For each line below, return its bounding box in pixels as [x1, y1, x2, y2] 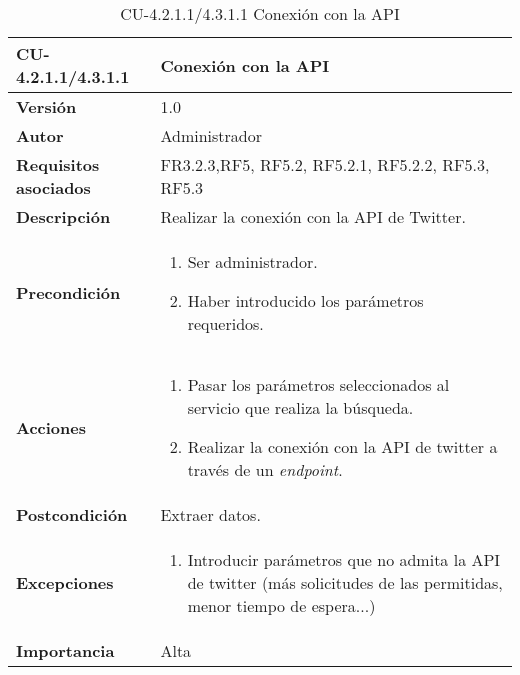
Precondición [16, 281, 121, 304]
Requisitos [16, 153, 100, 176]
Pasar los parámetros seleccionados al [187, 373, 450, 396]
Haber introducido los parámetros [187, 289, 424, 312]
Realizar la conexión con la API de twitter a [187, 435, 498, 458]
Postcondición [16, 503, 128, 526]
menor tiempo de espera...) [187, 594, 376, 617]
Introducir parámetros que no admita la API [187, 548, 501, 571]
